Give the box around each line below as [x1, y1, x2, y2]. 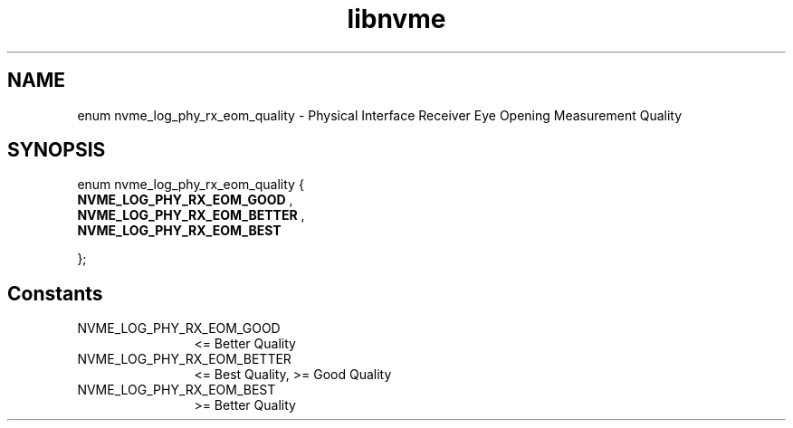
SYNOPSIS [7, 138, 106, 162]
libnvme [347, 4, 446, 34]
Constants [7, 281, 103, 305]
